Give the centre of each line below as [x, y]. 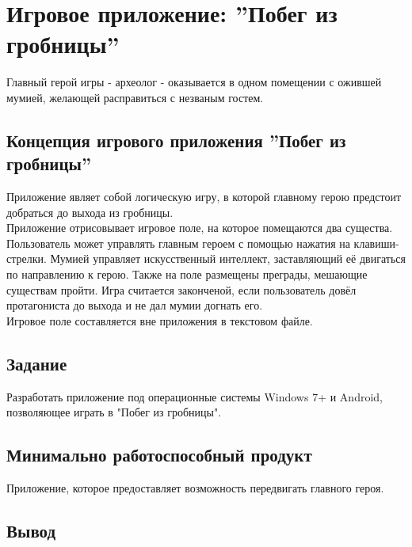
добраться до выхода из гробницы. [90, 212]
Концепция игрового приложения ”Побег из [176, 140]
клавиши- [376, 243]
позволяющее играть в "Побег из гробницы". [114, 412]
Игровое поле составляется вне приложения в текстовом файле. [160, 320]
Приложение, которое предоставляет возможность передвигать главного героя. [195, 488]
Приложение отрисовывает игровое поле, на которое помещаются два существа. [200, 228]
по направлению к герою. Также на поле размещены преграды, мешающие [187, 274]
